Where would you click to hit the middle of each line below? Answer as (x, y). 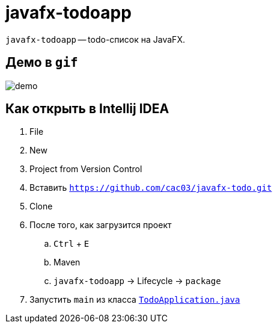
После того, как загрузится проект (101, 225)
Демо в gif (42, 63)
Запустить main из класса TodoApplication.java (135, 300)
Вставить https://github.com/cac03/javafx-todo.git (151, 188)
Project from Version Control (86, 169)
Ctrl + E (72, 244)
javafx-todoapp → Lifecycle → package (137, 281)
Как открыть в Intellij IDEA (87, 109)
